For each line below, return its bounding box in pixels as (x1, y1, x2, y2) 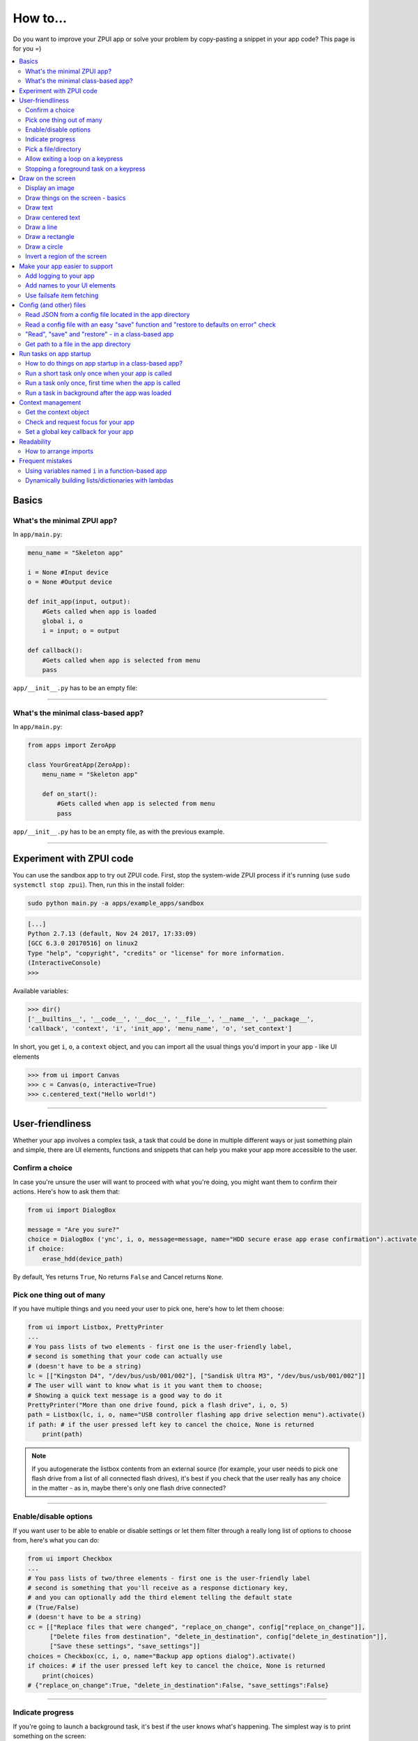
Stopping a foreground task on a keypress (25, 164, 146, 173)
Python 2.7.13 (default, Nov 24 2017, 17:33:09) (27, 930, 197, 938)
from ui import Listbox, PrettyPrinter (27, 1323, 164, 1331)
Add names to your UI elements (25, 281, 116, 290)
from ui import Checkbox (27, 1554, 113, 1563)
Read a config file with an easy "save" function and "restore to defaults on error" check (25, 320, 277, 329)
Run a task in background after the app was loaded (25, 389, 172, 397)
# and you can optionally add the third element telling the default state (27, 1593, 293, 1602)
